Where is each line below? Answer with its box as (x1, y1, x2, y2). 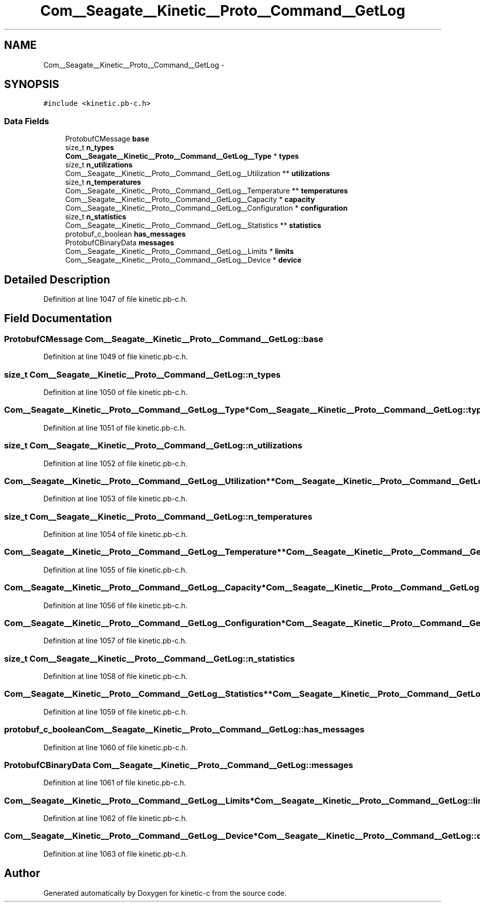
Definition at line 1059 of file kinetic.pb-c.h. (43, 707, 188, 716)
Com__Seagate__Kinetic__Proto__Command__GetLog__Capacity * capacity (65, 195, 315, 204)
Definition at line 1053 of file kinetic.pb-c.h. (43, 494, 188, 503)
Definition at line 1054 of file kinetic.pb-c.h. (43, 530, 188, 539)
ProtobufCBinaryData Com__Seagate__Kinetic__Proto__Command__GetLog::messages (4, 759, 353, 770)
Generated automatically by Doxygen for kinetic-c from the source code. (43, 888, 287, 897)
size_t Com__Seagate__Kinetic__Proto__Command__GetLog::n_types (4, 369, 281, 380)
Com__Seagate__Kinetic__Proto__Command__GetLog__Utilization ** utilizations (65, 169, 330, 178)
